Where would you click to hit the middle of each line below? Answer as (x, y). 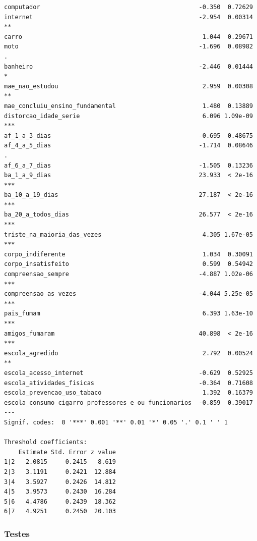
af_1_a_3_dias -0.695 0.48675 (128, 136)
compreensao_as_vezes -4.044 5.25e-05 (128, 294)
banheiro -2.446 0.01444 (128, 66)
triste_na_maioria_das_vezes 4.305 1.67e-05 (128, 234)
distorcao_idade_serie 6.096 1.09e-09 (128, 116)
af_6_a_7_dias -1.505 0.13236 (128, 165)
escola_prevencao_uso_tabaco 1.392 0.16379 (128, 393)
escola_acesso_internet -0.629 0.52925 (128, 373)
